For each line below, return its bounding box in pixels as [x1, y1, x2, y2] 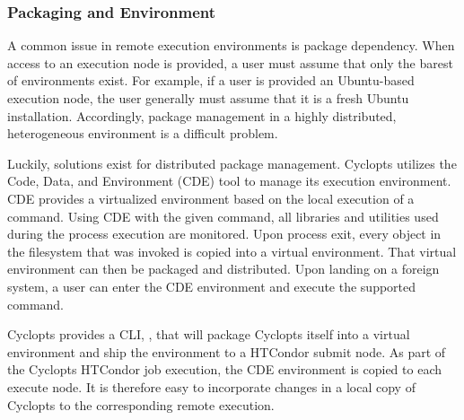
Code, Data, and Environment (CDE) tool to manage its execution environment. [7, 171, 451, 190]
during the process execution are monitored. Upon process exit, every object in [7, 224, 442, 243]
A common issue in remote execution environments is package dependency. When [7, 36, 455, 55]
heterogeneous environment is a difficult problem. [7, 124, 278, 143]
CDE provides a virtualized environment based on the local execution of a [7, 188, 415, 207]
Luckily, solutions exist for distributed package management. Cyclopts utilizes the [7, 153, 457, 172]
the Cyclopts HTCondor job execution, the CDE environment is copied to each [7, 360, 442, 379]
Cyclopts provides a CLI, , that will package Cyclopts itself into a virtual [7, 325, 410, 344]
